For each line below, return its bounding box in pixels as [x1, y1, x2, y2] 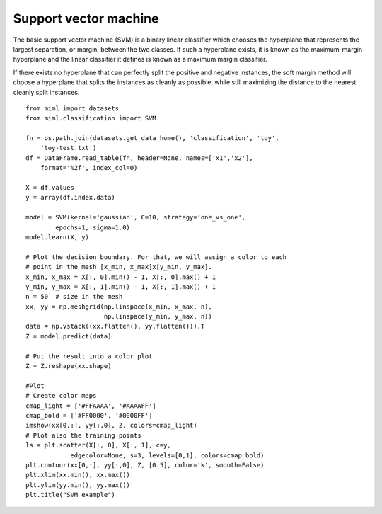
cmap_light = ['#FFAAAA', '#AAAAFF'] [25, 401, 157, 410]
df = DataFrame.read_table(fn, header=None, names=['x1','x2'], [25, 154, 254, 162]
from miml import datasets [25, 104, 120, 113]
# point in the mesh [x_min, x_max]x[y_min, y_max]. [25, 263, 212, 271]
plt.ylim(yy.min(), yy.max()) [25, 481, 131, 489]
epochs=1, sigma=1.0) [55, 223, 131, 232]
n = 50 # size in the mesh [25, 292, 123, 301]
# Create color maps [25, 392, 97, 400]
